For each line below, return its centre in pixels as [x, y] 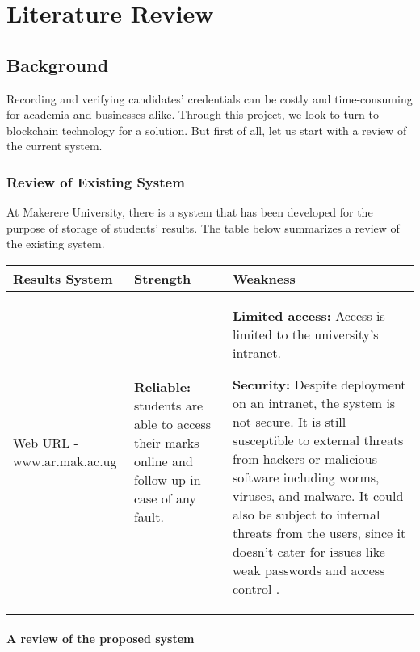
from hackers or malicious [304, 458]
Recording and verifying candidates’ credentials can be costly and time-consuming [210, 98]
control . [256, 588]
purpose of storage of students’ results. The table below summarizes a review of [203, 227]
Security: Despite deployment [319, 384]
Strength [162, 278]
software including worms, [306, 477]
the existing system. [56, 244]
